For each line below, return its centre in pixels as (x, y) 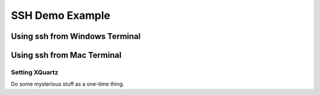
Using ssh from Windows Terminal (76, 36)
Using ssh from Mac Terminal (66, 55)
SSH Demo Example (61, 15)
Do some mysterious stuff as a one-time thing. (68, 84)
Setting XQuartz (35, 72)
